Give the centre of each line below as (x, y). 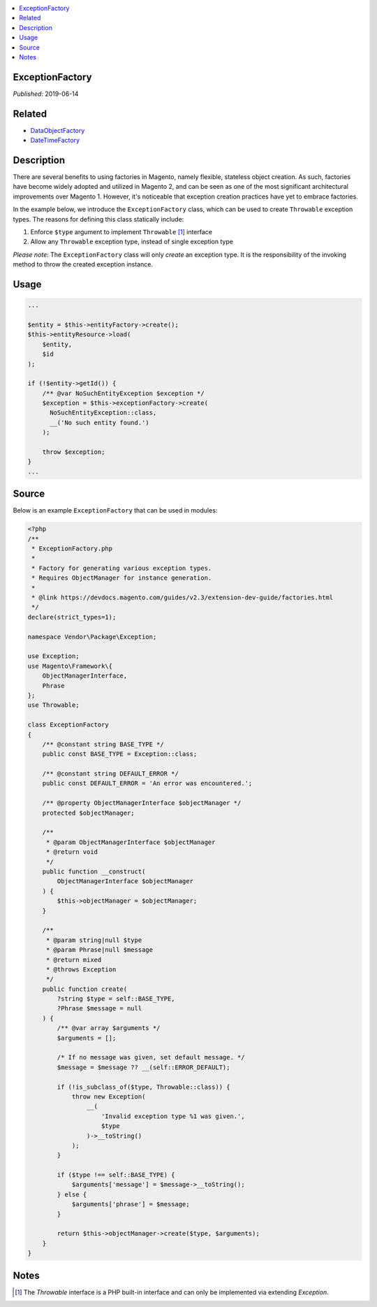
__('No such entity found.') (99, 422)
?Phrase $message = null (99, 1008)
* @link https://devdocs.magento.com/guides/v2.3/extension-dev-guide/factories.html (183, 598)
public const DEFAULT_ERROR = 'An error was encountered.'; (147, 784)
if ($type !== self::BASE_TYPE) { (116, 1175)
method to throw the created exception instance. (83, 264)
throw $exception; (74, 452)
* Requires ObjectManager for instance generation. (122, 578)
